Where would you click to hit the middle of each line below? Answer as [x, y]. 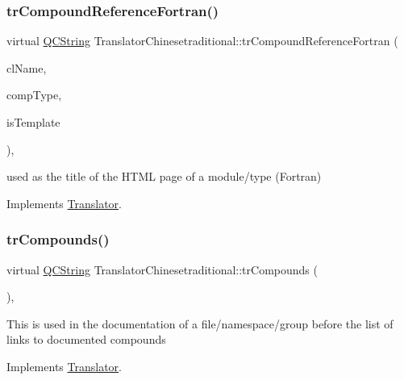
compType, [34, 95]
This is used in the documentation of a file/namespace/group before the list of [200, 323]
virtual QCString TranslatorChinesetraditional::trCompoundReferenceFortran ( [202, 41]
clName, [27, 67]
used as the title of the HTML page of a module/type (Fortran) [164, 176]
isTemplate [33, 122]
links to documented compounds [86, 339]
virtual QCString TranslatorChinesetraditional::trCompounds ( [162, 269]
